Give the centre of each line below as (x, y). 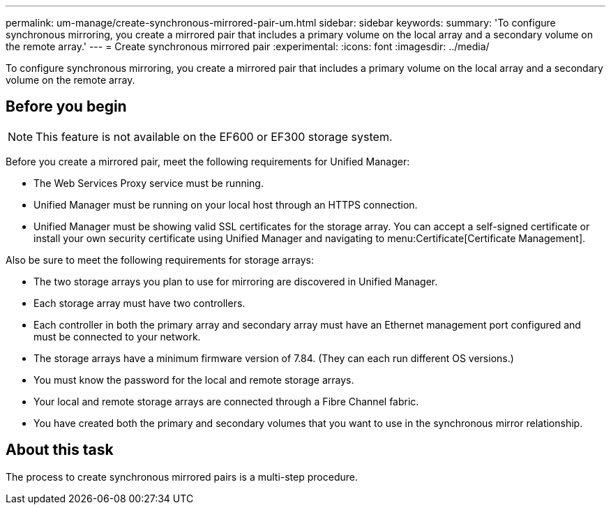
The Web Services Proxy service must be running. (149, 183)
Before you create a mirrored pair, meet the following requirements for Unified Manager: (208, 161)
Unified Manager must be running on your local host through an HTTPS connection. (226, 204)
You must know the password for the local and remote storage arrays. (194, 380)
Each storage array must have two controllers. (139, 303)
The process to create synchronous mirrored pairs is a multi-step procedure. (182, 477)
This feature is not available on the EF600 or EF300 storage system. (214, 136)
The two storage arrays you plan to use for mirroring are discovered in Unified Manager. (236, 281)
